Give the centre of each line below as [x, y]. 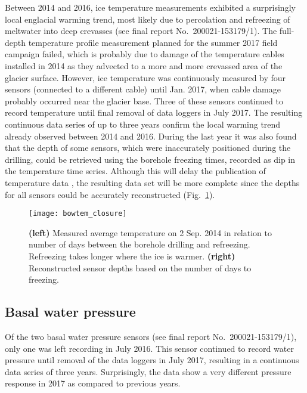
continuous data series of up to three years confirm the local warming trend [143, 124]
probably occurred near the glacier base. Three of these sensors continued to [144, 100]
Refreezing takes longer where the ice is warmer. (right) [132, 256]
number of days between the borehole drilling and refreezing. [139, 244]
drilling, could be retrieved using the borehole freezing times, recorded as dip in [150, 159]
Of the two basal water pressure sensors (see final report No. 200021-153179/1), [151, 336]
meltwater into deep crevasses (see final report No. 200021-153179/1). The [141, 31]
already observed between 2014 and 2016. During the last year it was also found [151, 136]
